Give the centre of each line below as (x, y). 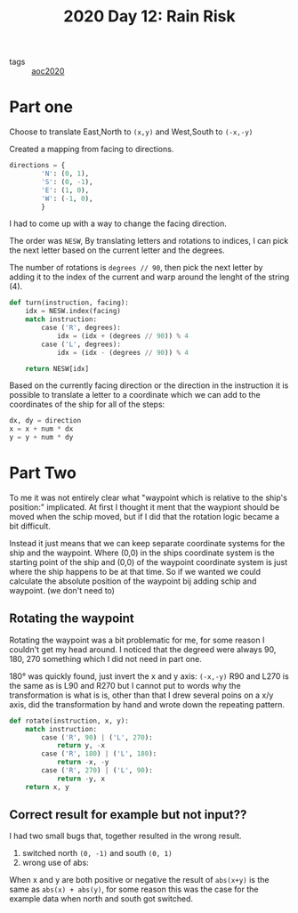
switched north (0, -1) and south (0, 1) (97, 853)
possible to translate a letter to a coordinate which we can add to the (135, 395)
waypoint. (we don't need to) (62, 590)
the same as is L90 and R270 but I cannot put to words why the (125, 685)
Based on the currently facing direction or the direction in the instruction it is (149, 385)
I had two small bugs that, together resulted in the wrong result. (125, 836)
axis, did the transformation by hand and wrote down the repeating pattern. (147, 704)
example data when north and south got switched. (101, 899)
